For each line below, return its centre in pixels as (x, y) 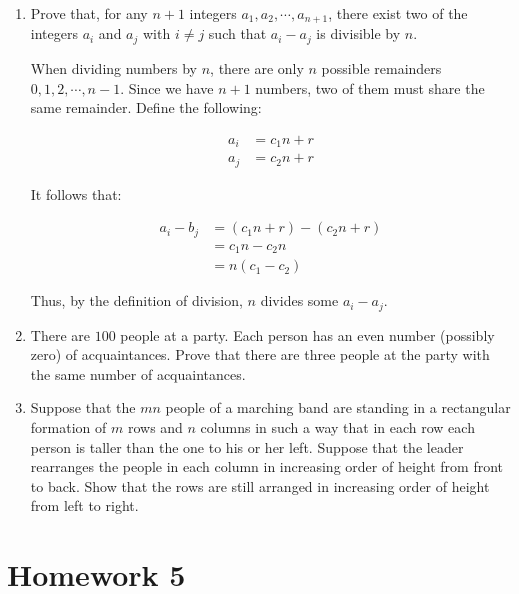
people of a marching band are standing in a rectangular (338, 407)
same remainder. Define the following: (146, 107)
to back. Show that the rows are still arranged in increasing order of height (260, 485)
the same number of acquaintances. (138, 373)
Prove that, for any (89, 13)
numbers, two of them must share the (370, 87)
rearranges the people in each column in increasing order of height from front (267, 466)
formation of (68, 427)
